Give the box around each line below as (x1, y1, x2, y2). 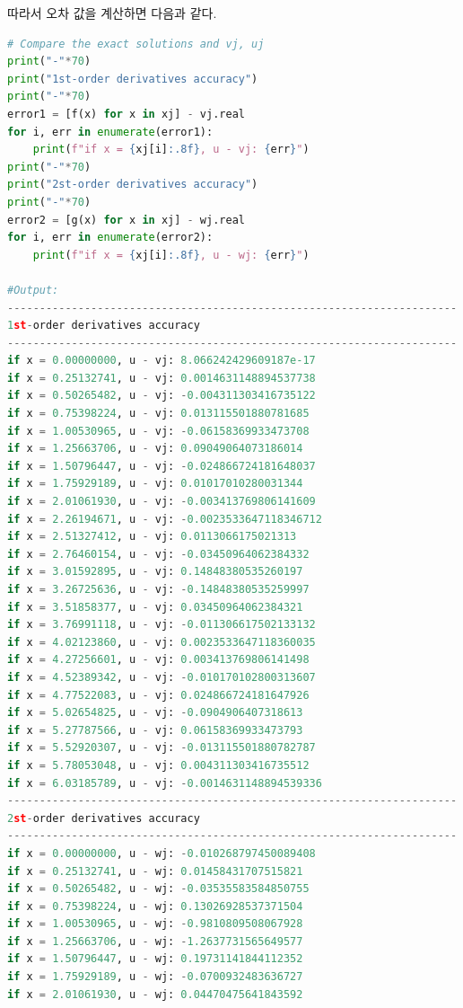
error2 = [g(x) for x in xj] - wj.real (7, 213, 245, 226)
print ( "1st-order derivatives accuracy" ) (7, 72, 258, 85)
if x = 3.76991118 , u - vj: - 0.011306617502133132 (7, 618, 316, 632)
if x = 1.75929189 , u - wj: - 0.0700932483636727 (7, 970, 303, 984)
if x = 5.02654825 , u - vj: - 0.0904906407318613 (7, 706, 303, 720)
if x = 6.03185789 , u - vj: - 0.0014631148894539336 (7, 776, 322, 790)
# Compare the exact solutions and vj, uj (7, 37, 265, 50)
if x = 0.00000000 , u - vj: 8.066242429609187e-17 (7, 354, 316, 367)
